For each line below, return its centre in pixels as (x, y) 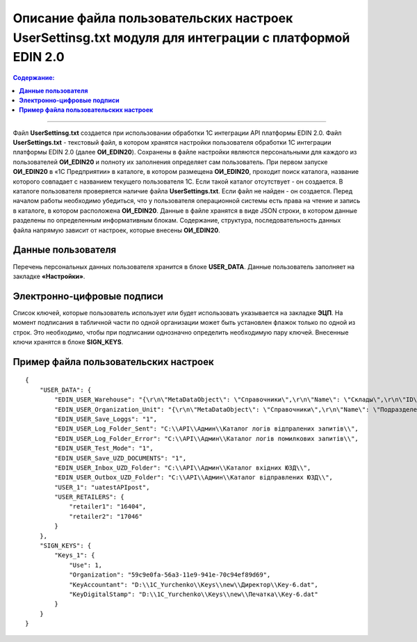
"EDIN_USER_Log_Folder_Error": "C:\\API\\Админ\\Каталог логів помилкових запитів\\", (207, 439)
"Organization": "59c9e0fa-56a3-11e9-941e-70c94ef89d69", (170, 575)
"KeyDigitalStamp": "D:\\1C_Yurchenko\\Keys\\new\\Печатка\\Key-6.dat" (194, 594)
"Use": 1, (86, 565)
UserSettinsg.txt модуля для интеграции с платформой (181, 38)
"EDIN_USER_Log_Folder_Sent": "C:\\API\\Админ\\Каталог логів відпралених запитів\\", (207, 429)
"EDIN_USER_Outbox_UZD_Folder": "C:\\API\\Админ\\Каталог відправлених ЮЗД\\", (194, 478)
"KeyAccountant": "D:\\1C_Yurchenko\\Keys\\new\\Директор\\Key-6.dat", (194, 585)
